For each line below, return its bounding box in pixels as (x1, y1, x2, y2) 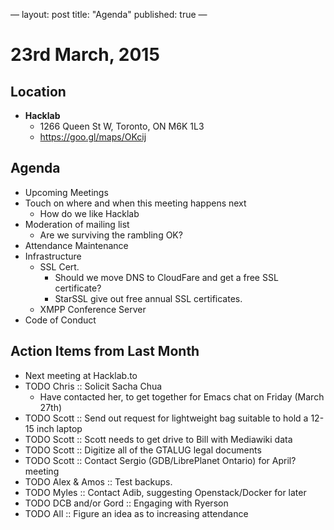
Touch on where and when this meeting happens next (24, 197, 247, 209)
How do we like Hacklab (39, 207, 140, 219)
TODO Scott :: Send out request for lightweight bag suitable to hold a (24, 412, 309, 424)
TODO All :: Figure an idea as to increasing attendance (24, 507, 249, 519)
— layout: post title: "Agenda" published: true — (10, 9, 208, 20)
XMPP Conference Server (39, 303, 147, 315)
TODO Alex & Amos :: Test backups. (24, 475, 173, 488)
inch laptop (36, 422, 83, 434)
